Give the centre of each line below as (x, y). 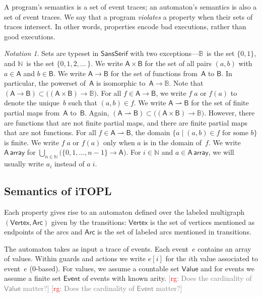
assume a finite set (32, 278)
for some (235, 133)
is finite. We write (32, 142)
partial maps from (32, 112)
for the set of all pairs (178, 63)
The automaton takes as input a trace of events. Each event (96, 248)
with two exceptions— (165, 53)
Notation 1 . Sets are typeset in (51, 53)
